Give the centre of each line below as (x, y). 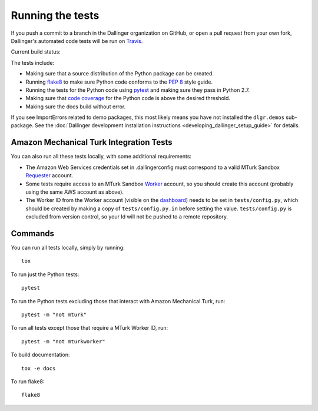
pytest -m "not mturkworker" (63, 341)
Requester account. (49, 175)
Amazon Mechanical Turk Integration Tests (92, 142)
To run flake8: (28, 381)
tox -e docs (39, 368)
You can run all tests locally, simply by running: (68, 248)
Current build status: (36, 52)
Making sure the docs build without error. (76, 107)
